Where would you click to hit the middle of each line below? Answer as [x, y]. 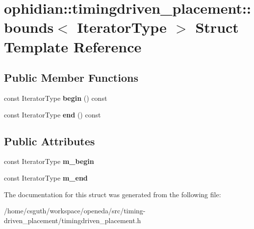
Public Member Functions [71, 78]
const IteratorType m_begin [49, 161]
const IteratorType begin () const [56, 98]
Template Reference [73, 46]
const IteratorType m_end [46, 177]
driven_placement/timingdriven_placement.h [73, 220]
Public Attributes [50, 141]
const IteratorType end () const [52, 114]
